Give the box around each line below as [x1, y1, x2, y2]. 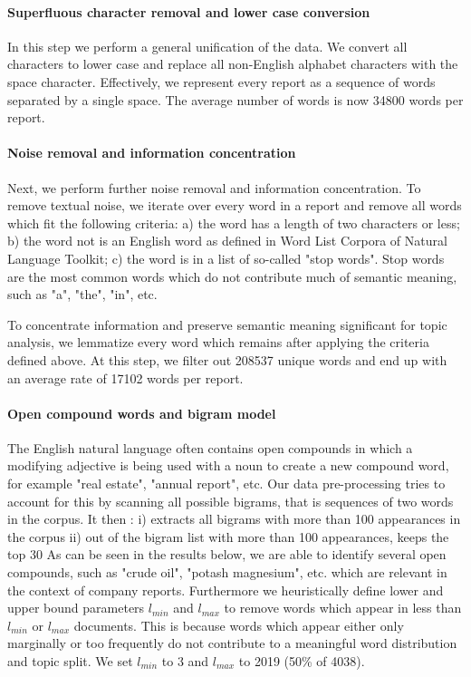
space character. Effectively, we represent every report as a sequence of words [7, 72, 436, 91]
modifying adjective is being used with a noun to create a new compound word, [7, 456, 449, 475]
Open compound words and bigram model [7, 403, 276, 422]
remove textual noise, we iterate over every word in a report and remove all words [7, 196, 462, 215]
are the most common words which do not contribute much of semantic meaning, [7, 266, 457, 285]
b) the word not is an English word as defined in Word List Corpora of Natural [7, 231, 447, 250]
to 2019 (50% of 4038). [238, 652, 365, 671]
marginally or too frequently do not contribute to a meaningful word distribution [7, 633, 457, 653]
